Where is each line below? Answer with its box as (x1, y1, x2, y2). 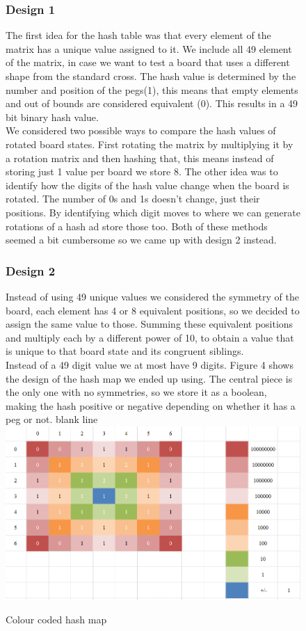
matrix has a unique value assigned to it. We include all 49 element (6, 41, 292, 56)
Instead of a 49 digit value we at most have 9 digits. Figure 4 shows (6, 357, 293, 372)
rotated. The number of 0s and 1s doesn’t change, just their (6, 191, 260, 206)
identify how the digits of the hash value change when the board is (6, 177, 289, 192)
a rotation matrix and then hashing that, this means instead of (6, 150, 274, 165)
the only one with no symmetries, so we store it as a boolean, (6, 385, 267, 399)
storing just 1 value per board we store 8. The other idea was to (6, 164, 278, 179)
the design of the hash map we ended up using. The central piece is (6, 371, 293, 385)
